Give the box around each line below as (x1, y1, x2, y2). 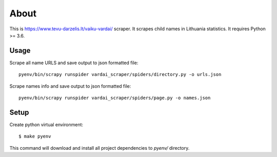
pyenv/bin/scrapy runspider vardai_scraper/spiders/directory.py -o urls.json (18, 72, 222, 77)
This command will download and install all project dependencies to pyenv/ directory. (9, 145, 190, 151)
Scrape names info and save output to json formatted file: (9, 83, 131, 89)
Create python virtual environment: (9, 121, 84, 128)
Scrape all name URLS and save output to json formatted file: (9, 60, 138, 66)
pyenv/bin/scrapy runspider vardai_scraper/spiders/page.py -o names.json (18, 95, 211, 101)
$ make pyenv (18, 133, 51, 140)
